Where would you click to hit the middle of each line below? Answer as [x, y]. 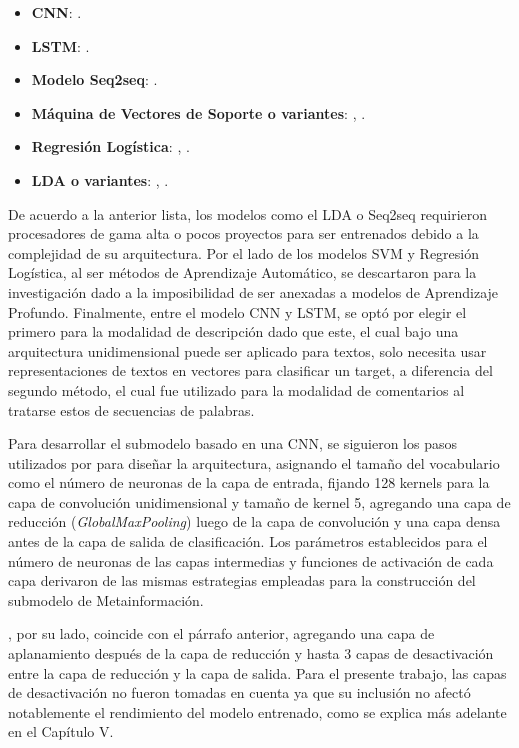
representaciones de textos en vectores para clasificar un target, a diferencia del [250, 370]
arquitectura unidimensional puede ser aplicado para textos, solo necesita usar [247, 350]
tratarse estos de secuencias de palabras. [131, 409]
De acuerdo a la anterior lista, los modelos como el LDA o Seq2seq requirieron [248, 213]
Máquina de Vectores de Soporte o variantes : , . [198, 112]
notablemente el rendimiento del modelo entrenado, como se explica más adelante [257, 711]
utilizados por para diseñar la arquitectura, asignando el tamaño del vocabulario [254, 462]
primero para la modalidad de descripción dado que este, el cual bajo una [233, 331]
